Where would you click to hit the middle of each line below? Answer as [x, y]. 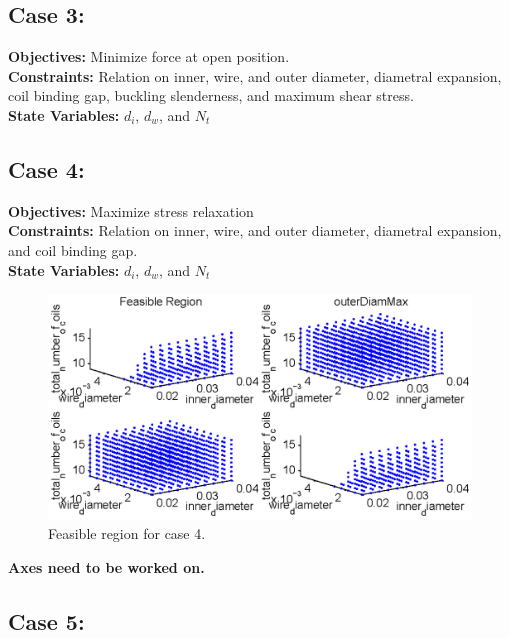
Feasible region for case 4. [127, 533]
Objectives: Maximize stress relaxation [131, 210]
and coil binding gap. [73, 249]
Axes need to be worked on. [106, 566]
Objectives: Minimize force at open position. [149, 56]
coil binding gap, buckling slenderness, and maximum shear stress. [211, 95]
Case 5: [46, 620]
